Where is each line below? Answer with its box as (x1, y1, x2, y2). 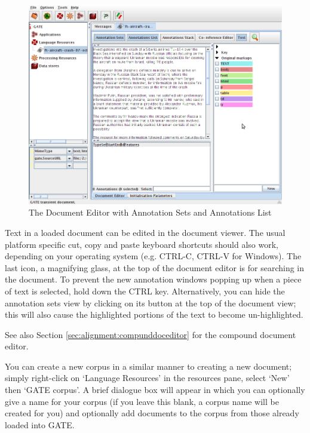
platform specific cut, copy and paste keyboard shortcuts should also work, (5, 238, 278, 250)
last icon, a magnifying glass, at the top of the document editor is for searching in (5, 261, 305, 274)
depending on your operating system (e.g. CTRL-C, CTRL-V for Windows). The (5, 250, 302, 262)
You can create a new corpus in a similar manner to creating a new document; (5, 360, 292, 372)
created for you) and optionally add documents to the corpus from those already (5, 407, 299, 419)
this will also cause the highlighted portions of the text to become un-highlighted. (5, 308, 303, 321)
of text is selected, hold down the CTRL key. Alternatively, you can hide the (5, 284, 285, 297)
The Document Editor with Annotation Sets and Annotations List (29, 206, 272, 219)
